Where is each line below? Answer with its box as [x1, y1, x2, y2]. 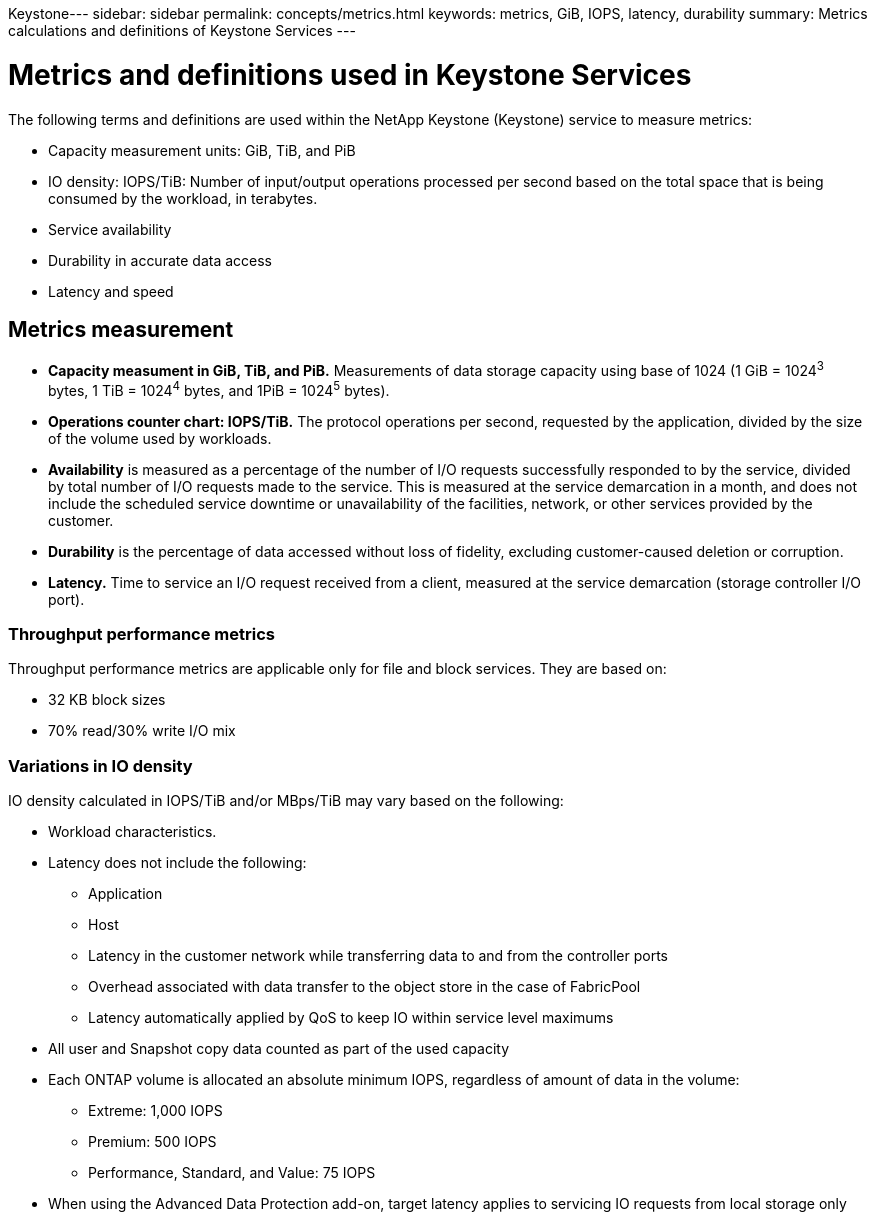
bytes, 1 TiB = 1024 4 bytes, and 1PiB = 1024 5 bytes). [48, 379, 390, 399]
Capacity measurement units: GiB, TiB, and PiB [48, 141, 356, 159]
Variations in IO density [8, 755, 193, 776]
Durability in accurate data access [48, 251, 273, 269]
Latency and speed [48, 282, 174, 300]
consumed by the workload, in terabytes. [48, 189, 318, 207]
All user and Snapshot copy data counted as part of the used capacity [48, 1040, 510, 1058]
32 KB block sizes [48, 691, 166, 709]
